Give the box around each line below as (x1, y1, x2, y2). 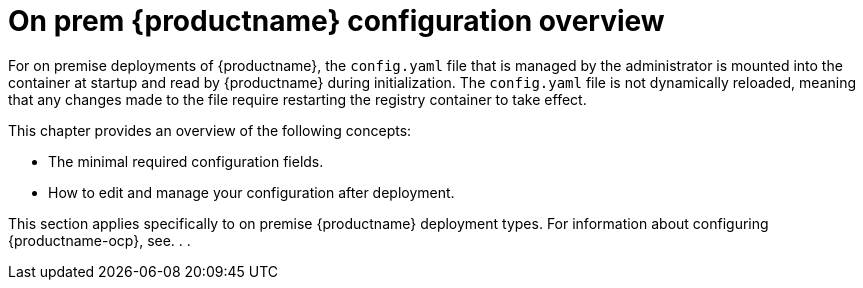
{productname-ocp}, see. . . (8, 231, 191, 249)
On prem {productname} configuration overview (8, 4, 665, 38)
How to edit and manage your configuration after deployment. (48, 183, 455, 201)
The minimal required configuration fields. (48, 152, 324, 170)
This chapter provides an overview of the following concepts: (8, 121, 412, 139)
